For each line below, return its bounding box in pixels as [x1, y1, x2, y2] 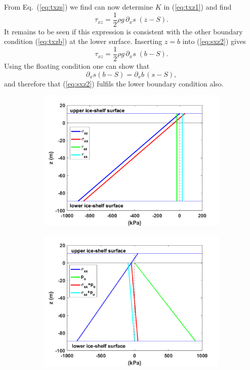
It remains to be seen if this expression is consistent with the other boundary [4, 26, 243, 36]
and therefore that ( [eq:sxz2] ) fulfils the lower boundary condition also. [4, 78, 224, 88]
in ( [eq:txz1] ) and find [163, 2, 232, 12]
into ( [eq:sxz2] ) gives [182, 36, 246, 47]
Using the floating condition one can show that [4, 60, 150, 71]
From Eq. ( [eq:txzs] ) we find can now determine [4, 2, 153, 12]
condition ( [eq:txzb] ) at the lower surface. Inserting [4, 36, 162, 47]
